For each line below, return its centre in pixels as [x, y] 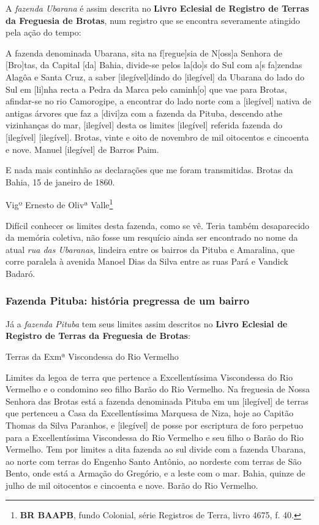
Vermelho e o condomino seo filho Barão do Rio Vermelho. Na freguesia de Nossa [158, 389]
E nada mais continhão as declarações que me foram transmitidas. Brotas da [149, 170]
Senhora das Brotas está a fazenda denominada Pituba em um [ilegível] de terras [157, 401]
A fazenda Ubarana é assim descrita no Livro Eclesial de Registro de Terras [157, 8]
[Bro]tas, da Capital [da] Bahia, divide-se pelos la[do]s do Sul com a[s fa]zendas [154, 65]
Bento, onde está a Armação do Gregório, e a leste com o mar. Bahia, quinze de [156, 473]
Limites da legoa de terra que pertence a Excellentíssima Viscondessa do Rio [149, 377]
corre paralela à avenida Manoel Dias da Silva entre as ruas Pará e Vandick [147, 261]
